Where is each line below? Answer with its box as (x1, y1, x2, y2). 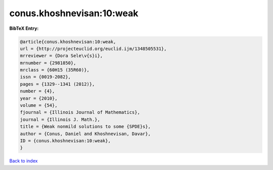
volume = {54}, (20, 103, 58, 108)
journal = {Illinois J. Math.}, (20, 116, 101, 122)
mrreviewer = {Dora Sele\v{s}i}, (20, 53, 103, 59)
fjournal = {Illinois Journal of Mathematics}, (20, 109, 140, 115)
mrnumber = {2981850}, (20, 60, 76, 66)
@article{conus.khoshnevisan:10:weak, (20, 38, 116, 45)
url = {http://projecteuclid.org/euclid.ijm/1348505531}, (20, 46, 167, 52)
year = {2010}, (20, 95, 58, 101)
